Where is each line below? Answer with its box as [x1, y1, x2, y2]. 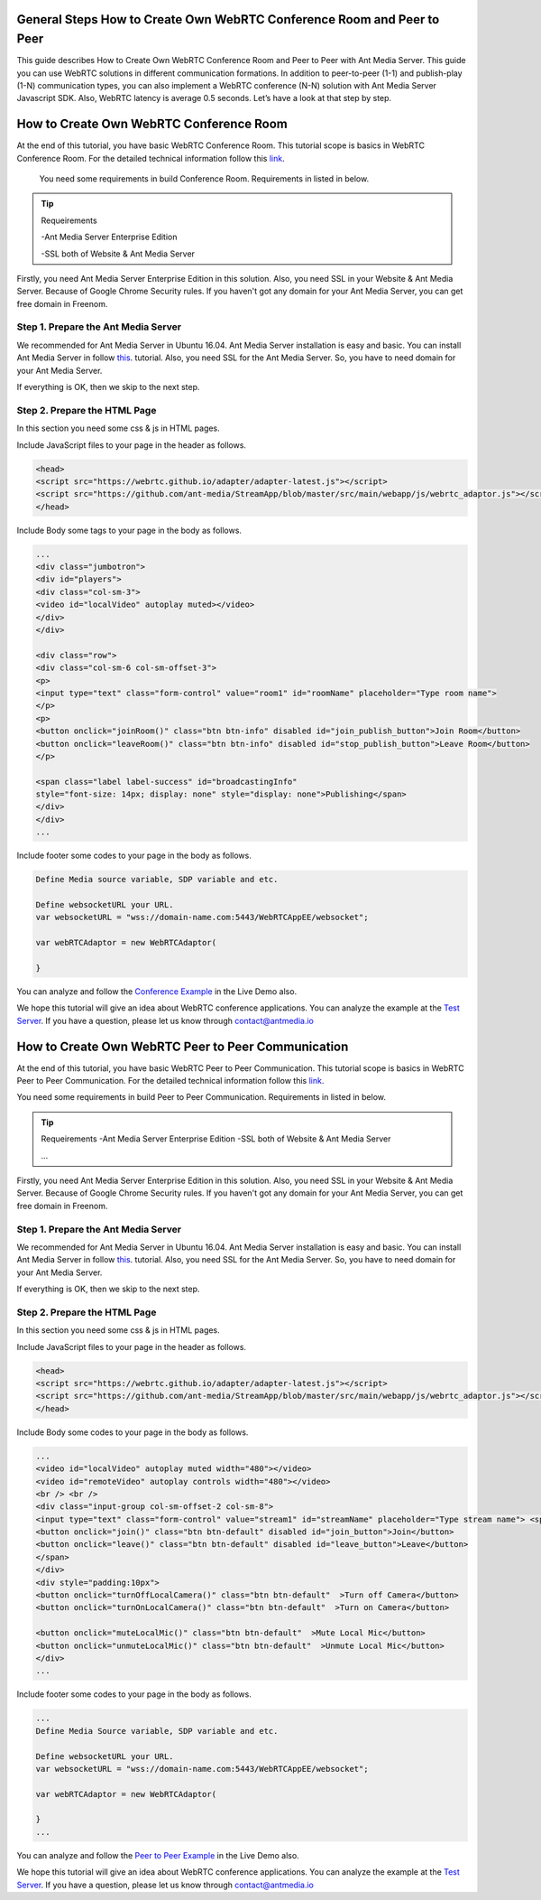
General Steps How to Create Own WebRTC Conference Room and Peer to [16, 12, 440, 27]
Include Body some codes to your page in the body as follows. [16, 1427, 249, 1438]
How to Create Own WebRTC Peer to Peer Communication [16, 1038, 349, 1054]
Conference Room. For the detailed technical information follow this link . [16, 153, 285, 163]
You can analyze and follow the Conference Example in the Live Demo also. [16, 985, 298, 997]
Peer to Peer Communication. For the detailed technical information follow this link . [16, 1076, 325, 1086]
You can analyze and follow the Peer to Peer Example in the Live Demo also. [16, 1849, 299, 1860]
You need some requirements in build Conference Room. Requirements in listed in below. [39, 172, 370, 184]
